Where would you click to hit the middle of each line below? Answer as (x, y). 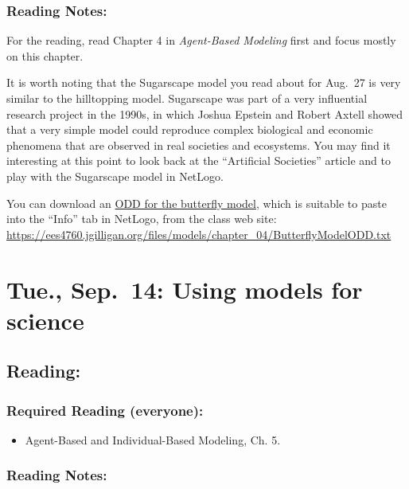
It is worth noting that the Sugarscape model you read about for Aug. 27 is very (204, 82)
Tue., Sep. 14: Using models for (185, 289)
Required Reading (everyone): (105, 410)
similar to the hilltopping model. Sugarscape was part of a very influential (187, 98)
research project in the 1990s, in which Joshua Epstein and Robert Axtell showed (205, 113)
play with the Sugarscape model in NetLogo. (115, 176)
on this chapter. (45, 55)
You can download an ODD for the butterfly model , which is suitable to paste (197, 203)
